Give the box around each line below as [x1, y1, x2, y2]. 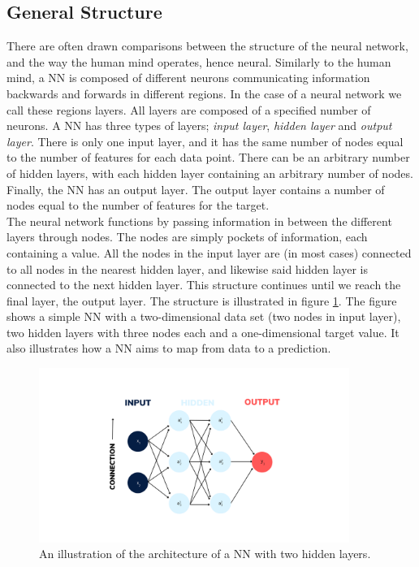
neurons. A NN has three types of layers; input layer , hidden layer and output [6, 117, 392, 134]
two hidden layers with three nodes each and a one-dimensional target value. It [6, 323, 400, 340]
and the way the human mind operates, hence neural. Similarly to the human [6, 53, 391, 70]
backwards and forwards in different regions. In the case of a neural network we [6, 84, 402, 102]
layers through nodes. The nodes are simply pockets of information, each [6, 228, 368, 245]
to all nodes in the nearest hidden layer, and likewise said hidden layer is [6, 260, 369, 277]
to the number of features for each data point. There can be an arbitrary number [6, 149, 410, 166]
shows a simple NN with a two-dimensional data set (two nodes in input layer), [6, 308, 401, 325]
